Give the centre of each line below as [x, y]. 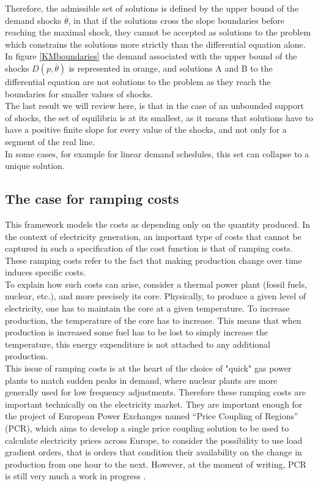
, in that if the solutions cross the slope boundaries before [176, 20]
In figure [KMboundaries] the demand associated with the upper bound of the [151, 56]
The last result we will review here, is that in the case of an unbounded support [154, 106]
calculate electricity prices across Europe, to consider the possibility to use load [154, 440]
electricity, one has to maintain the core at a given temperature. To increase [147, 308]
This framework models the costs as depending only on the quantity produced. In [158, 224]
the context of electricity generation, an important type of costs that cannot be [153, 236]
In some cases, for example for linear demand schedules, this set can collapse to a [157, 153]
